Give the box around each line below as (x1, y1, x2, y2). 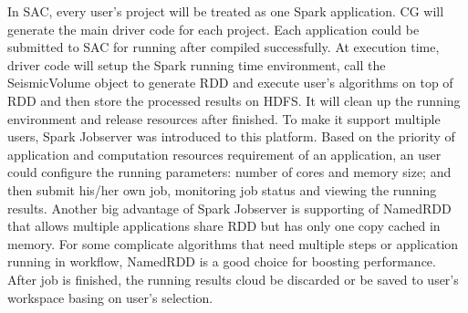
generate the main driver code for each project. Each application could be (7, 19, 420, 38)
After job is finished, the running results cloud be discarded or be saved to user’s (7, 269, 459, 288)
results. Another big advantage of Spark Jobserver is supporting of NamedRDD (7, 198, 452, 217)
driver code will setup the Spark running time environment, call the (7, 55, 386, 74)
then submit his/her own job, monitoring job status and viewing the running (7, 180, 437, 199)
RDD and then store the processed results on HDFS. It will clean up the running (7, 90, 461, 110)
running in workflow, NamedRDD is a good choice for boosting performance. (7, 252, 436, 271)
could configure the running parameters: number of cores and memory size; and (7, 162, 452, 182)
